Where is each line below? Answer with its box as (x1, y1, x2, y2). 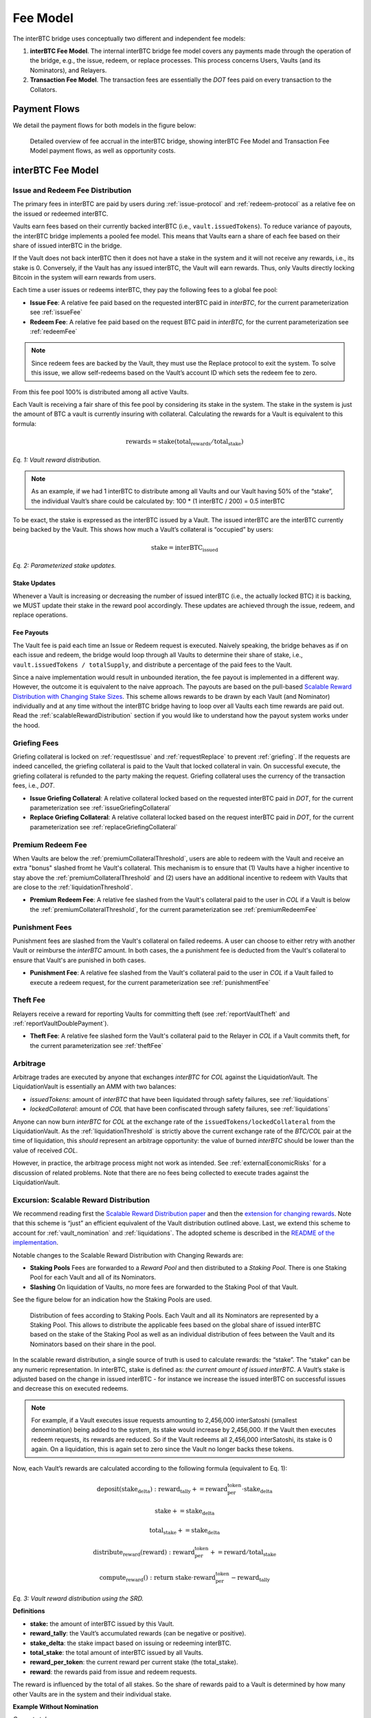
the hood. (12, 721, 41, 729)
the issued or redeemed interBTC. (12, 210, 109, 218)
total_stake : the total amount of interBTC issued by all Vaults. (30, 1649, 203, 1657)
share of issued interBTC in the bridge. (12, 241, 122, 249)
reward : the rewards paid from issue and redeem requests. (30, 1667, 197, 1676)
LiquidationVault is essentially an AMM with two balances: (12, 1082, 177, 1091)
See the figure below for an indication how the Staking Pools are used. (12, 1295, 212, 1304)
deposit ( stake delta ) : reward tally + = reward (96, 1485, 228, 1495)
